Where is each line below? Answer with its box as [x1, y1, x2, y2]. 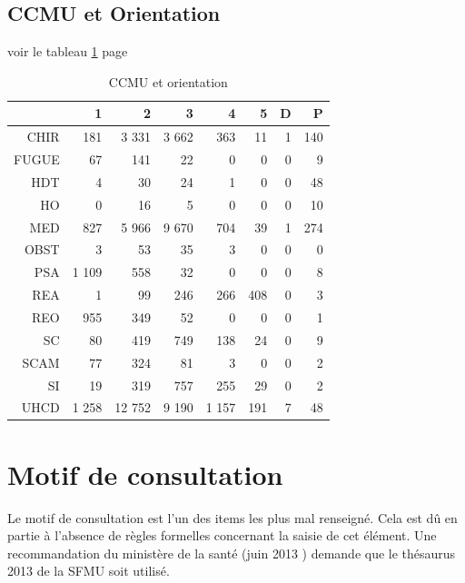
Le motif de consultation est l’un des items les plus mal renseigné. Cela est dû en [7, 508, 458, 527]
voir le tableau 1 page [7, 42, 128, 61]
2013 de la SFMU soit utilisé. [7, 561, 170, 580]
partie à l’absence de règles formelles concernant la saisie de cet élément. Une [7, 526, 437, 545]
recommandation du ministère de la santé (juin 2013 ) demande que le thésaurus [7, 543, 456, 562]
